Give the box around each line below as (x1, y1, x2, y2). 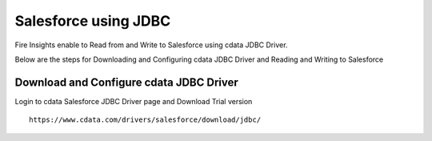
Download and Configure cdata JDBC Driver (14, 75, 239, 89)
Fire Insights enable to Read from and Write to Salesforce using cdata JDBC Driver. (14, 40, 288, 50)
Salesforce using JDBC (14, 12, 171, 30)
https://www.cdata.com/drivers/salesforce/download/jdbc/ (29, 115, 262, 124)
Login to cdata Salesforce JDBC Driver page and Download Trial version (14, 96, 253, 106)
